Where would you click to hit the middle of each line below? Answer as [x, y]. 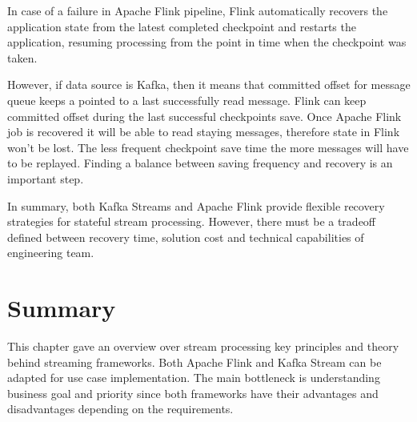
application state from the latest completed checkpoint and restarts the [182, 26]
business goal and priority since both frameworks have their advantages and [193, 393]
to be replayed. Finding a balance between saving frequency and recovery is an [200, 163]
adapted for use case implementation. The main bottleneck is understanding [194, 378]
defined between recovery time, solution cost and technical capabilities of [186, 237]
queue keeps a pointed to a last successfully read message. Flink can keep [187, 100]
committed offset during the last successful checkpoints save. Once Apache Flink [204, 116]
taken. [22, 57]
